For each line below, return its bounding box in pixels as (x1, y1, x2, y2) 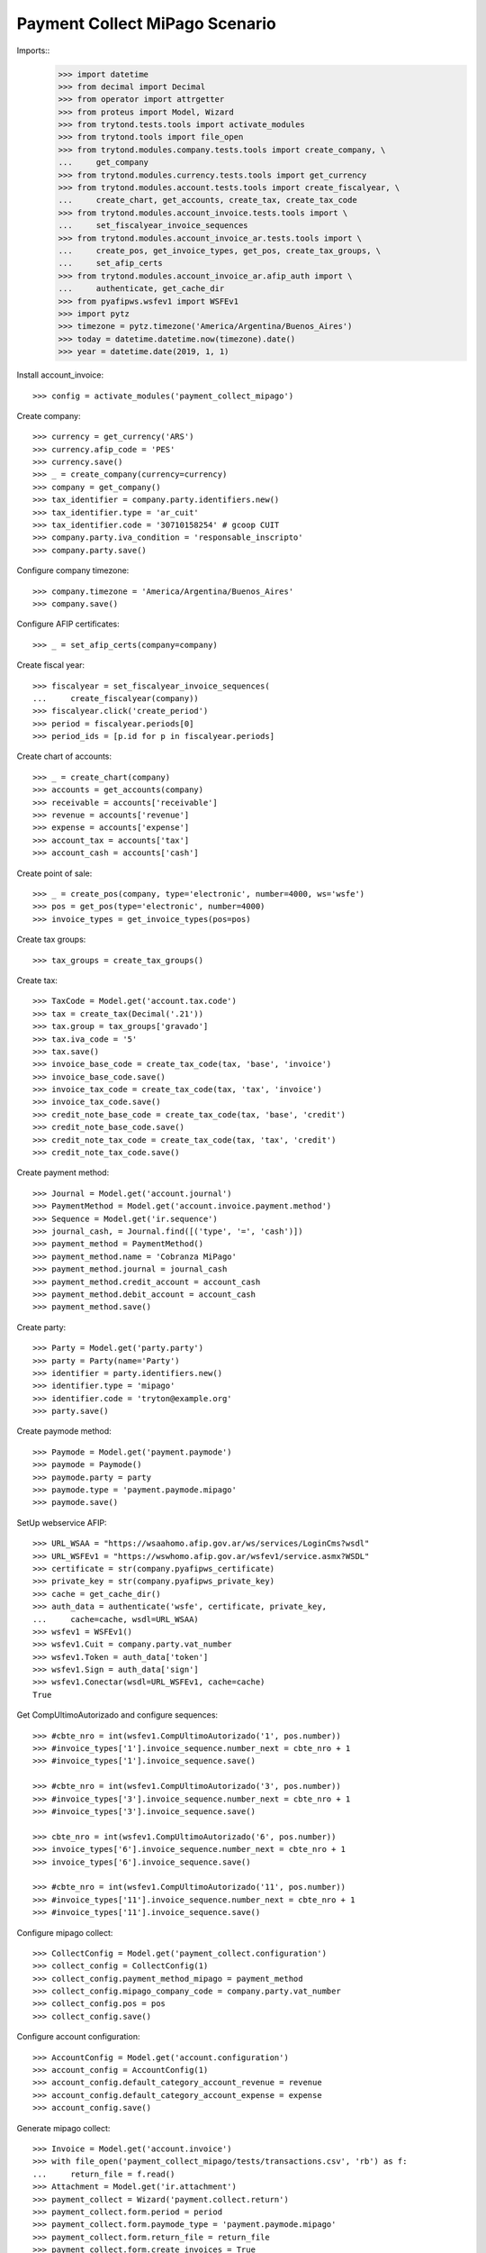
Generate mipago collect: (16, 2122, 111, 2133)
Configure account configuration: (16, 2031, 140, 2042)
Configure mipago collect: (16, 1927, 113, 1938)
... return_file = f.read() (32, 2168, 175, 2179)
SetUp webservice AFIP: (16, 1517, 107, 1528)
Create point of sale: (16, 868, 93, 879)
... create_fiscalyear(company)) (32, 693, 200, 703)
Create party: (16, 1321, 67, 1333)
